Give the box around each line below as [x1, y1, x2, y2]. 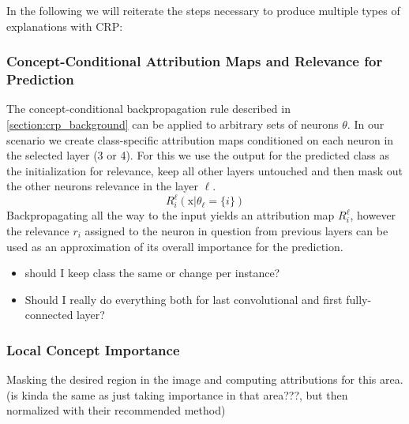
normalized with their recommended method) [6, 402, 226, 418]
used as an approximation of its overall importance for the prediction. [6, 238, 343, 254]
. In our [347, 115, 385, 132]
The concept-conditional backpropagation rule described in [6, 100, 291, 117]
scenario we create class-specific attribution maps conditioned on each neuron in [6, 131, 394, 148]
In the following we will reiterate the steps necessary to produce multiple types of [6, 2, 400, 18]
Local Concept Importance [6, 340, 180, 359]
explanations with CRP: [6, 17, 123, 34]
